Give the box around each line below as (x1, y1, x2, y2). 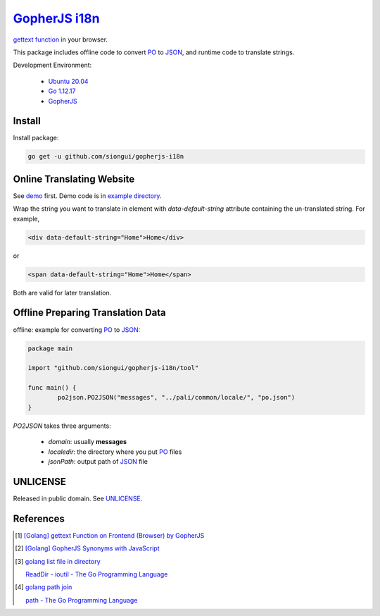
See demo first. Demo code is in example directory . (13, 191, 162, 200)
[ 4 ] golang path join (15, 583, 72, 591)
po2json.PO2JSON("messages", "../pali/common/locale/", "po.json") (57, 393, 296, 402)
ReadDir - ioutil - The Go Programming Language (25, 569, 168, 578)
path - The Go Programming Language (25, 596, 138, 604)
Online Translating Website (13, 173, 135, 185)
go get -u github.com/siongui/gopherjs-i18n (27, 152, 184, 161)
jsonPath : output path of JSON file (48, 457, 148, 465)
